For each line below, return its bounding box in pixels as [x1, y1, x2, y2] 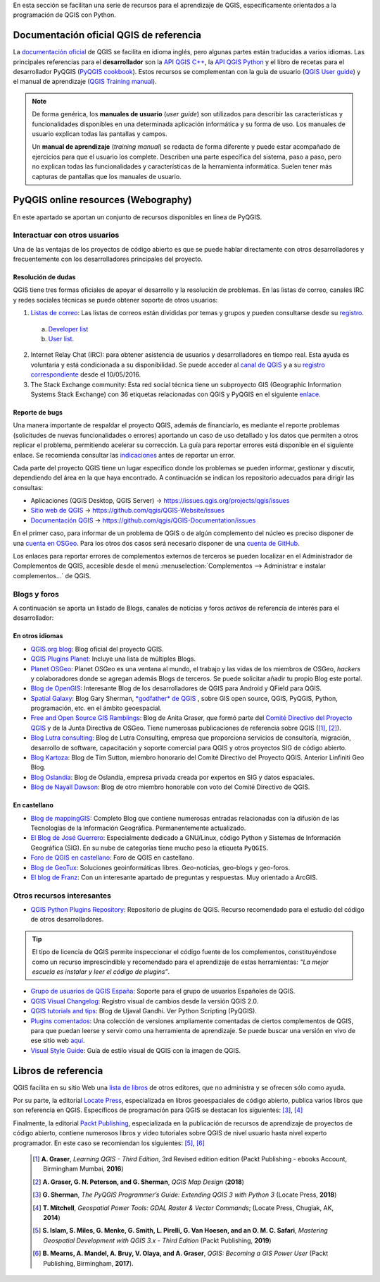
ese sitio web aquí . [30, 1037, 85, 1045]
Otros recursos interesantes [13, 891, 112, 901]
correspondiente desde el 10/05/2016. [30, 370, 141, 379]
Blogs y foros [13, 589, 60, 599]
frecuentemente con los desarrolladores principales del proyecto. [13, 255, 203, 264]
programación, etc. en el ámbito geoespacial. [30, 704, 162, 712]
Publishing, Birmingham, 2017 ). [43, 1259, 134, 1267]
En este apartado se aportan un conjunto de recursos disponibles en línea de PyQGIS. [13, 212, 262, 221]
